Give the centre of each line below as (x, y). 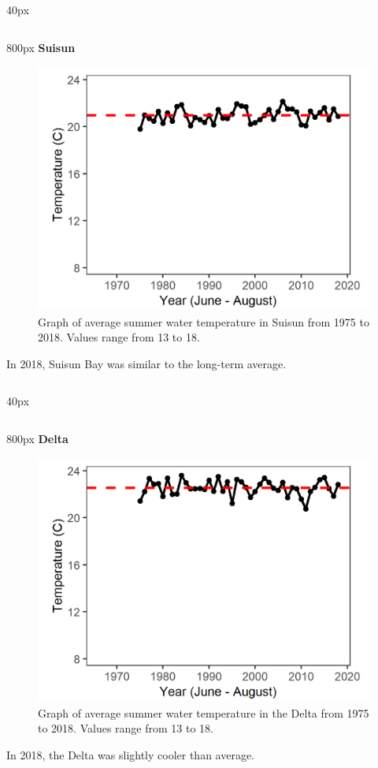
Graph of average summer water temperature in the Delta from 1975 (204, 712)
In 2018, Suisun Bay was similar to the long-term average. (146, 363)
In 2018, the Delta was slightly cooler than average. (131, 754)
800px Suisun (41, 47)
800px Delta (37, 438)
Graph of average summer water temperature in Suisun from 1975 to (204, 321)
